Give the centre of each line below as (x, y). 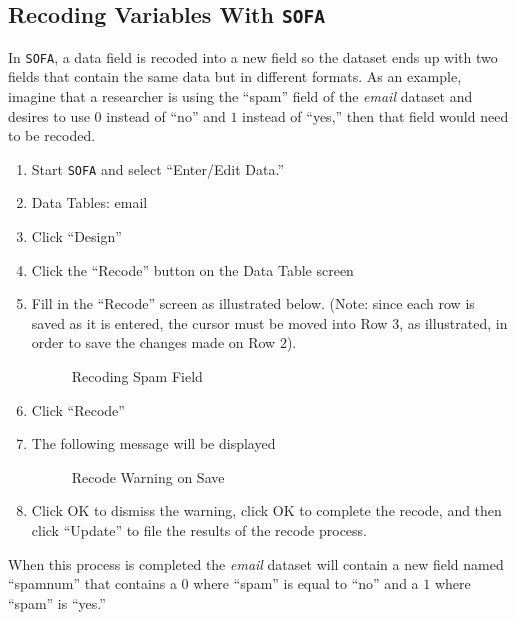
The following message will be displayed (153, 443)
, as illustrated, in (453, 322)
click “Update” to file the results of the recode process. (199, 530)
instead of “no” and (166, 115)
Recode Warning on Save (148, 476)
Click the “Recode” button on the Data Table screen (192, 269)
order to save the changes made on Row (153, 342)
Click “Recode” (78, 409)
